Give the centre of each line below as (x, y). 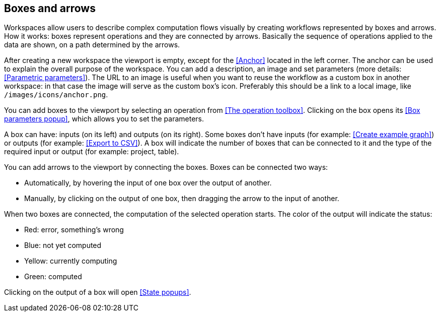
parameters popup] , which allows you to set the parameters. (104, 119)
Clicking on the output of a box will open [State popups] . (98, 292)
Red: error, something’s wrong (74, 230)
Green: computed (53, 277)
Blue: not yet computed (63, 245)
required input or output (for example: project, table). (92, 152)
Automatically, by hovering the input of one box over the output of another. (148, 183)
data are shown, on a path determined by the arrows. (92, 45)
